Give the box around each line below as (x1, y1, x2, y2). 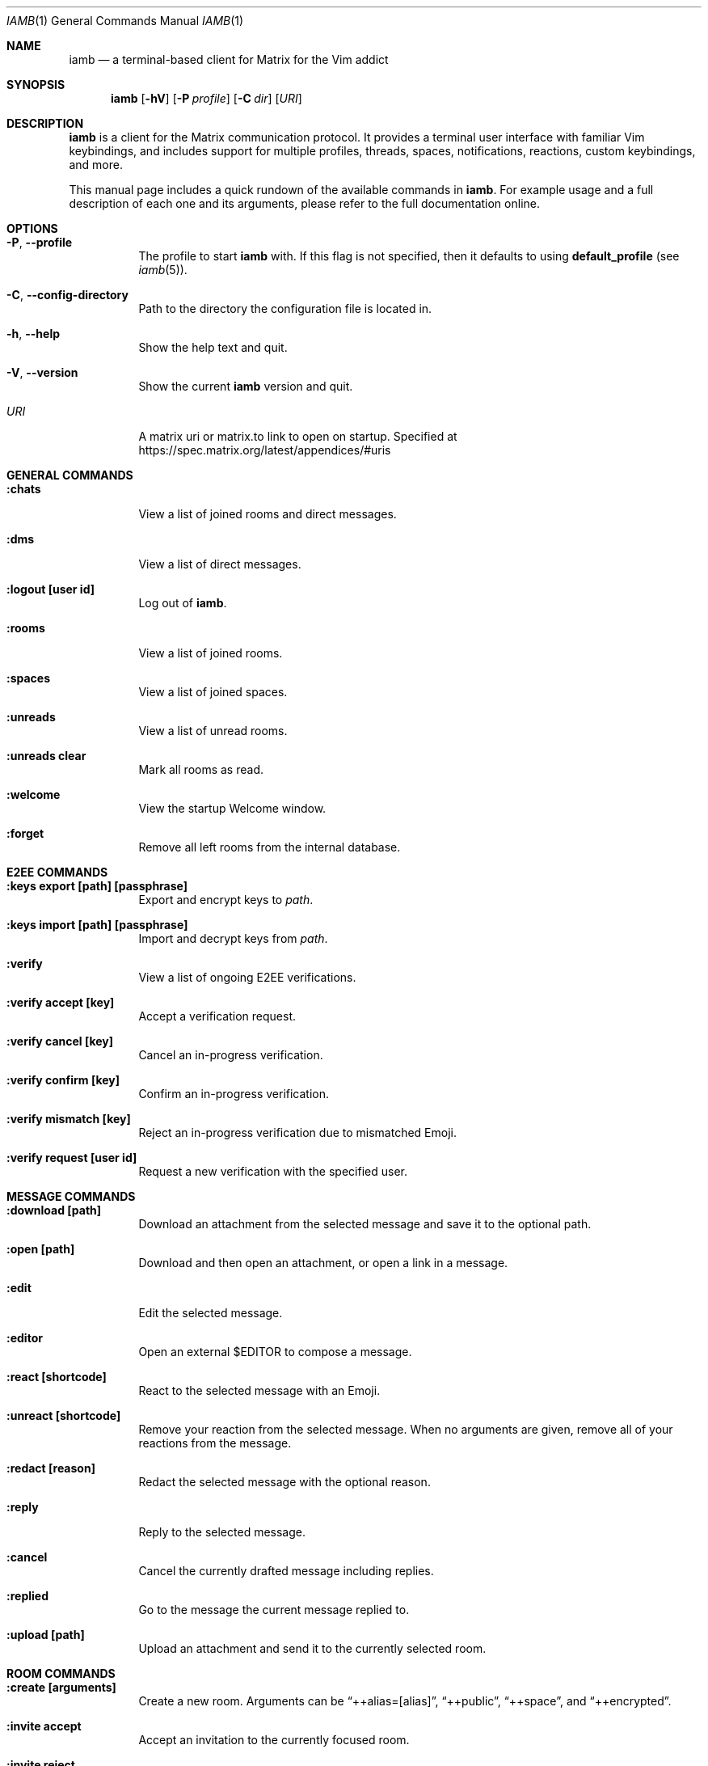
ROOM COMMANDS (6, 1667, 116, 1680)
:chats (6, 482, 41, 496)
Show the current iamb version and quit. (138, 379, 353, 393)
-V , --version (6, 365, 78, 379)
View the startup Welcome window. (138, 801, 327, 815)
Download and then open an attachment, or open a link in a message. (138, 1256, 508, 1270)
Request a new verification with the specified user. (138, 1164, 407, 1178)
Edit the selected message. (138, 1306, 283, 1320)
